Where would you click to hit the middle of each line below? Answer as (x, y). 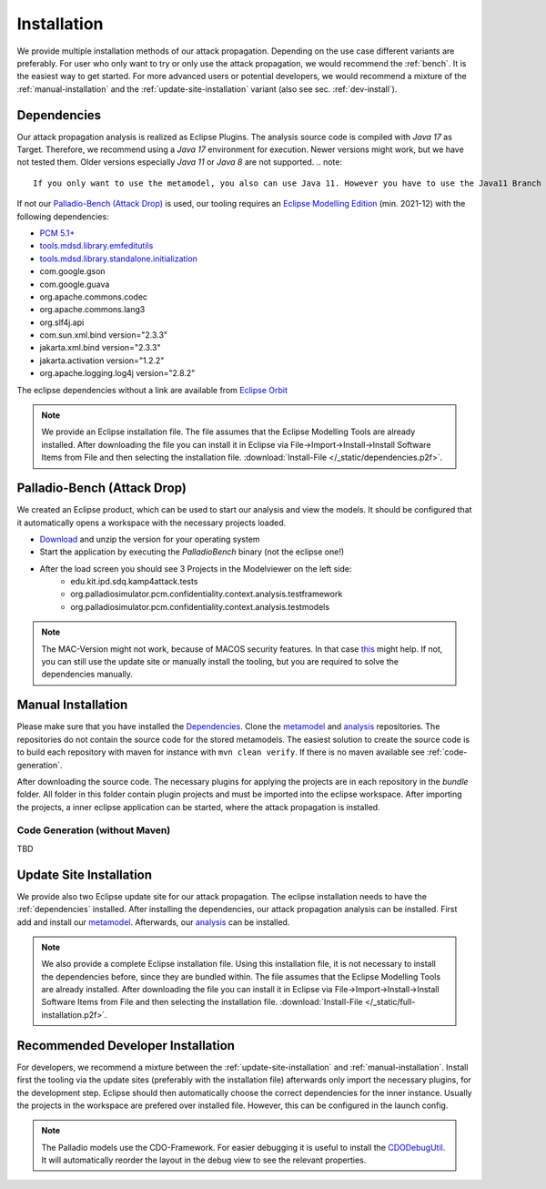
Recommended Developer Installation (126, 1046)
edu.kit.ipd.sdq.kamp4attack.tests (134, 582)
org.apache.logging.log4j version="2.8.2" (117, 373)
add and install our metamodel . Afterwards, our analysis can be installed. (153, 922)
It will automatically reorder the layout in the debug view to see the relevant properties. (204, 1160)
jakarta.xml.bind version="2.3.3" (100, 348)
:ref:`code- (447, 752)
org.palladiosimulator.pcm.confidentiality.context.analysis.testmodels (200, 606)
